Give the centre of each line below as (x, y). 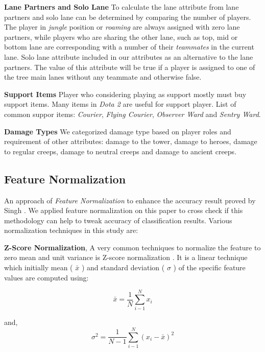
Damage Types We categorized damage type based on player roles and (118, 131)
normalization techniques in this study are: (71, 230)
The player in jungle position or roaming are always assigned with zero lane (122, 27)
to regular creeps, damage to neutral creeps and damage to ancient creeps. (121, 151)
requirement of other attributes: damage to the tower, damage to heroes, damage (131, 141)
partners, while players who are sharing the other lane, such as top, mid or (121, 37)
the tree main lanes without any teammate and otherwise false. (103, 77)
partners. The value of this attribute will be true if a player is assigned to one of (130, 67)
